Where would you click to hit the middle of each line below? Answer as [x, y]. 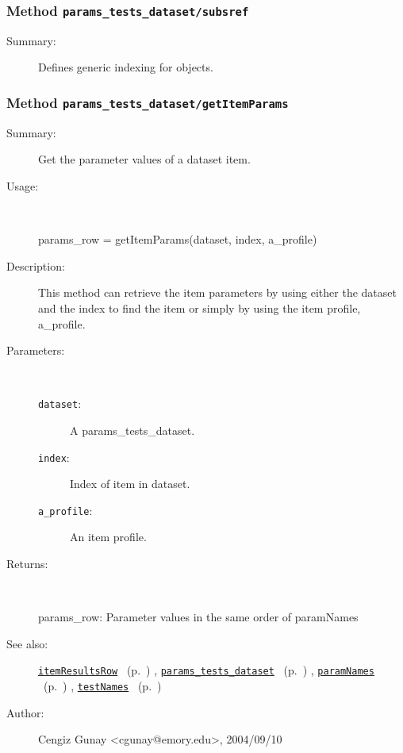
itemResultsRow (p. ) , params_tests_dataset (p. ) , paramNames [206, 670]
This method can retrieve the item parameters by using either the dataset [217, 292]
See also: [27, 643]
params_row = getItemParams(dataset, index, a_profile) [178, 239]
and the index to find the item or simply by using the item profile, [200, 307]
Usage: [23, 185]
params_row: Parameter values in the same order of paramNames [198, 617]
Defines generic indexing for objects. [126, 67]
